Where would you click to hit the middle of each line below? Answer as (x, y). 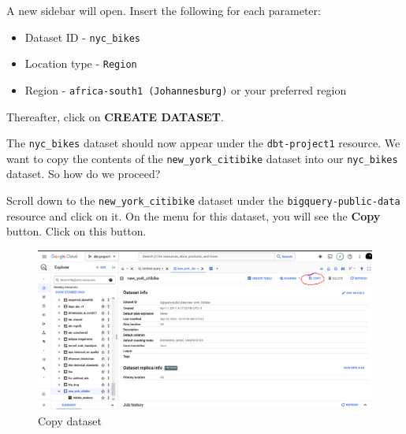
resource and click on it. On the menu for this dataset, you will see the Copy (194, 215)
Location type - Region (81, 63)
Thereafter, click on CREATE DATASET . (115, 116)
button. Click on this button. (76, 231)
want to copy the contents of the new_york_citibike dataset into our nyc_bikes (202, 158)
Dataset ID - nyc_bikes (82, 37)
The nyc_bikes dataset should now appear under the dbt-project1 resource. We (203, 143)
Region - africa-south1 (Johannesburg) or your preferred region (186, 89)
